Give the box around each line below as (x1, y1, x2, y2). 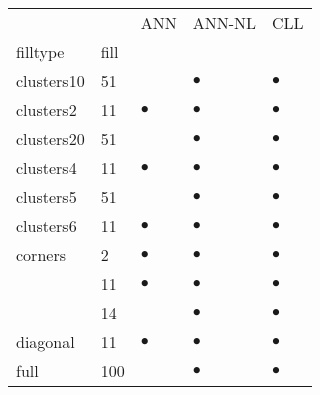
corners (16, 243, 66, 266)
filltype (16, 40, 65, 63)
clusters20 (16, 127, 85, 150)
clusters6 (16, 214, 77, 237)
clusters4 (16, 156, 77, 179)
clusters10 (16, 69, 85, 92)
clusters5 (16, 185, 77, 208)
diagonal (16, 330, 75, 353)
